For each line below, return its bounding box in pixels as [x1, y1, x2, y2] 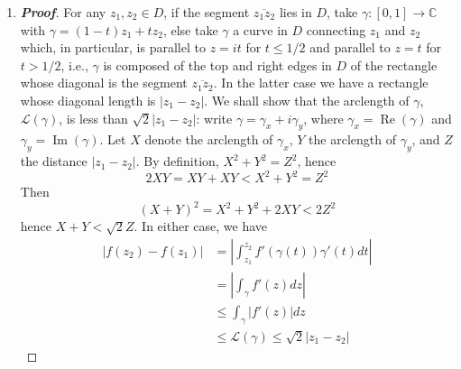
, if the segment [163, 3, 250, 21]
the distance [20, 152, 88, 171]
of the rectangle [350, 55, 438, 74]
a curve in [233, 20, 288, 39]
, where [303, 108, 344, 127]
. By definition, [135, 152, 219, 171]
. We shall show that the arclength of [204, 90, 410, 109]
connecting [306, 20, 366, 39]
